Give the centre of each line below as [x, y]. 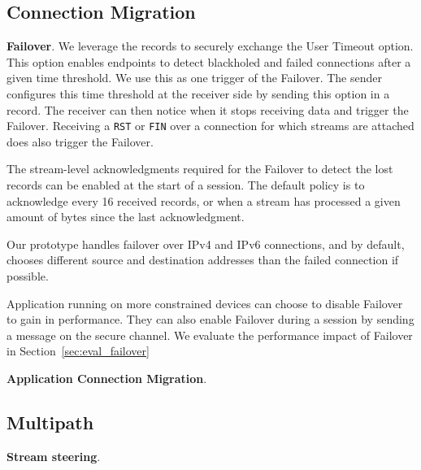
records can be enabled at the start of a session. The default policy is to [186, 185]
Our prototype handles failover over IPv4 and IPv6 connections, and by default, [206, 244]
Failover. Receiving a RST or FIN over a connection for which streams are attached [210, 126]
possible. [28, 275]
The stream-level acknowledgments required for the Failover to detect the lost [200, 169]
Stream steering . [54, 456]
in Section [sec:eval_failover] [78, 351]
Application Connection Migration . [107, 378]
